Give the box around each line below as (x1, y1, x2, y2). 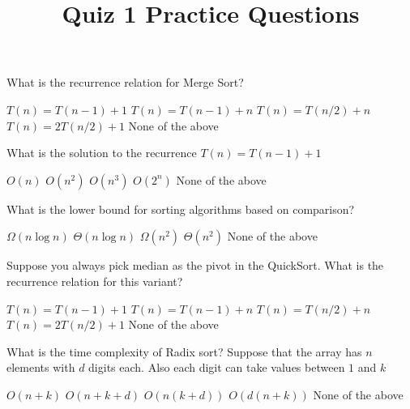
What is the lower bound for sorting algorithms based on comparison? (6, 200, 355, 217)
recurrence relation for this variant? (6, 272, 183, 289)
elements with (6, 359, 75, 376)
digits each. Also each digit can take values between (88, 359, 345, 376)
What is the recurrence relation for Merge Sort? (6, 74, 244, 91)
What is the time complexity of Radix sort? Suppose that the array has (6, 343, 362, 360)
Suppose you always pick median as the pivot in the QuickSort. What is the (6, 257, 384, 274)
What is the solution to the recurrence (6, 144, 197, 161)
